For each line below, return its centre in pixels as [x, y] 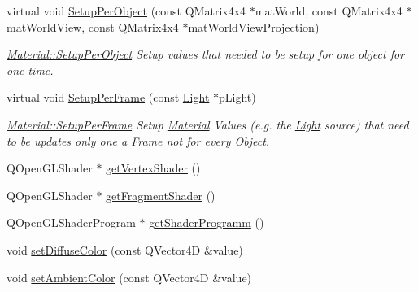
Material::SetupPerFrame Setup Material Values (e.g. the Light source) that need [208, 124]
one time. [30, 70]
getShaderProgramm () [207, 222]
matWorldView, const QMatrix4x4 [93, 26]
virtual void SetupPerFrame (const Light [108, 97]
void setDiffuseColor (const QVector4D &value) [125, 249]
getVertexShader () [153, 168]
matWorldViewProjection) [254, 26]
